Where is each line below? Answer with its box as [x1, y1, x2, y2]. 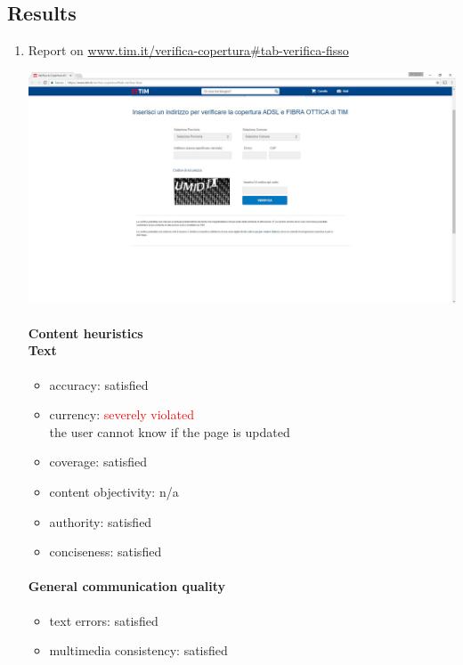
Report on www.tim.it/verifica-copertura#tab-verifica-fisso [28, 41, 349, 60]
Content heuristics [28, 323, 143, 342]
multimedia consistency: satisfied [49, 641, 228, 660]
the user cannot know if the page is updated [49, 422, 290, 441]
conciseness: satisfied [49, 542, 162, 561]
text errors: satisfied [49, 611, 158, 629]
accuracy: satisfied [49, 375, 149, 393]
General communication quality [28, 577, 225, 596]
